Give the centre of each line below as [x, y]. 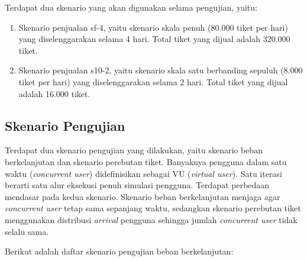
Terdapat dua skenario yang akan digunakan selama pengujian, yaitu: [131, 7]
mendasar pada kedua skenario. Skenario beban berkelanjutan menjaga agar [143, 196]
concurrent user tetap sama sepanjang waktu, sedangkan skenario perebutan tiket [153, 208]
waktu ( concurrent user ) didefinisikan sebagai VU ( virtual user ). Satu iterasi [143, 173]
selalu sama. [27, 231]
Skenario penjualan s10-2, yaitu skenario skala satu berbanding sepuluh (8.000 [161, 70]
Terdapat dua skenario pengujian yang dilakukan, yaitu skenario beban [134, 150]
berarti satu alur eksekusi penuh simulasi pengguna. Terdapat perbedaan [137, 185]
